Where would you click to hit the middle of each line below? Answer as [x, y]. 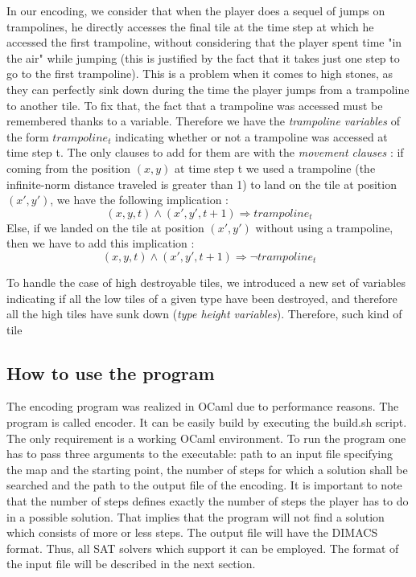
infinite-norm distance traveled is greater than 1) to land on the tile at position [202, 184]
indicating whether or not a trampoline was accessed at [251, 136]
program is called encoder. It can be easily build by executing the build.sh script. [207, 422]
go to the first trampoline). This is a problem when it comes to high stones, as [200, 74]
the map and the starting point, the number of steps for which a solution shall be [207, 469]
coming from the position [69, 168]
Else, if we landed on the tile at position [105, 227]
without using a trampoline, [324, 227]
